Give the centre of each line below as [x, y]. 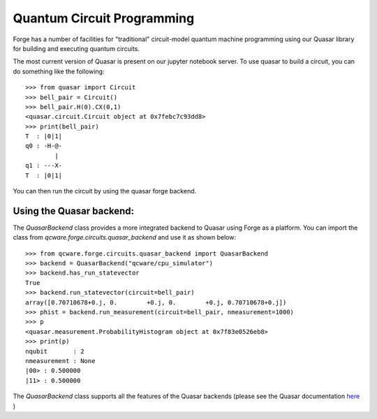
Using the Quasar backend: [74, 211]
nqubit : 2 [55, 351]
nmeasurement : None [60, 361]
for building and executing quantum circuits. [76, 48]
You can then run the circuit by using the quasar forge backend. [105, 191]
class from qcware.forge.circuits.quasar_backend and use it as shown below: [125, 237]
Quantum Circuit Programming [104, 18]
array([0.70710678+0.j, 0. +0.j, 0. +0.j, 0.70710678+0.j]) [156, 302]
